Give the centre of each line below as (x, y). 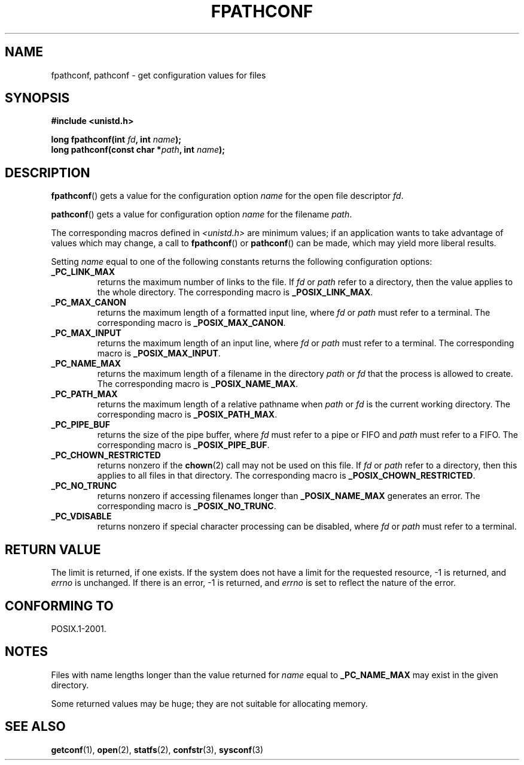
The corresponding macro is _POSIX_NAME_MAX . (198, 384)
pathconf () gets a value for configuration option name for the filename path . (202, 214)
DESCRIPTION (48, 173)
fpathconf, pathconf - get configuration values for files (159, 75)
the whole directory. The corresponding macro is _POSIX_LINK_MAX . (235, 292)
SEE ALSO (35, 727)
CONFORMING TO (59, 606)
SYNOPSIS (37, 98)
